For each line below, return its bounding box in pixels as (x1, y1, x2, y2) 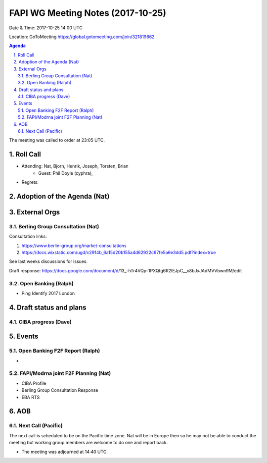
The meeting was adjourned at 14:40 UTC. (21, 449, 108, 455)
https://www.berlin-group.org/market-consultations (21, 243, 127, 249)
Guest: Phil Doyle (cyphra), (38, 170, 93, 176)
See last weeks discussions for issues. (9, 258, 88, 264)
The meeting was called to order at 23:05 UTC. (9, 137, 105, 143)
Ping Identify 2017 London (21, 290, 75, 296)
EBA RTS (21, 394, 40, 400)
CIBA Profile (21, 380, 46, 386)
